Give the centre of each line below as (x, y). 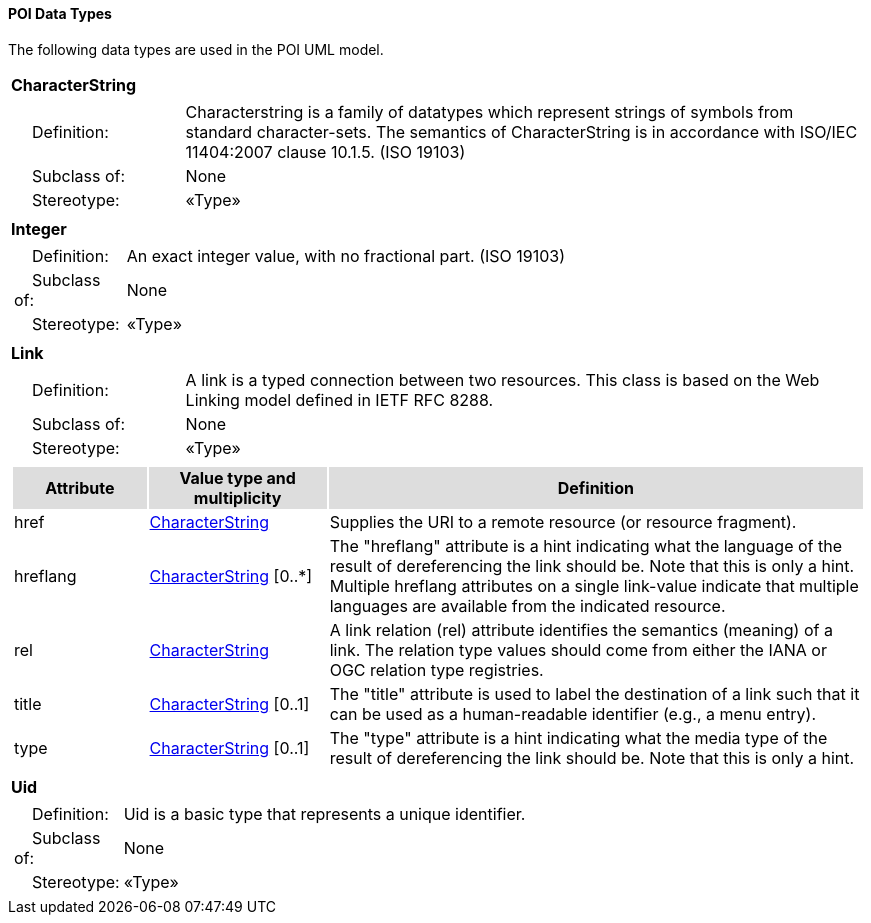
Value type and (237, 477)
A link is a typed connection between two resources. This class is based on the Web (502, 379)
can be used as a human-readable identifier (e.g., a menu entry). (573, 713)
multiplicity (237, 497)
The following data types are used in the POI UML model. (196, 49)
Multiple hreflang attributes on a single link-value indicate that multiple (594, 585)
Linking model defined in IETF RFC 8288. (339, 399)
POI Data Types (60, 13)
